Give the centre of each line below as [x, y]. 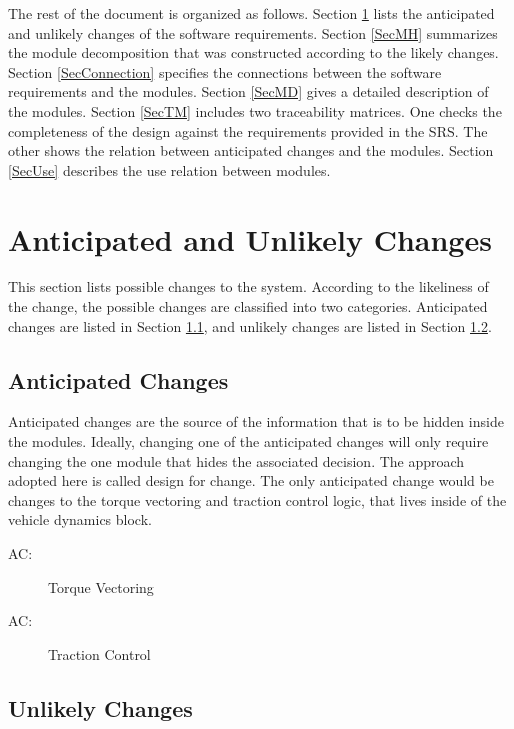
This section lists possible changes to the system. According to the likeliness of [248, 286]
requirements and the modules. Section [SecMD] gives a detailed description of [248, 91]
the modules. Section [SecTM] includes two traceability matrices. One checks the [255, 110]
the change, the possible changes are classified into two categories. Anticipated [248, 306]
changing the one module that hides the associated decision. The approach [236, 460]
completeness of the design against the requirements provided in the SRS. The [248, 130]
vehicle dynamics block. [80, 519]
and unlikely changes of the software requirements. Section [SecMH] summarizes [253, 32]
